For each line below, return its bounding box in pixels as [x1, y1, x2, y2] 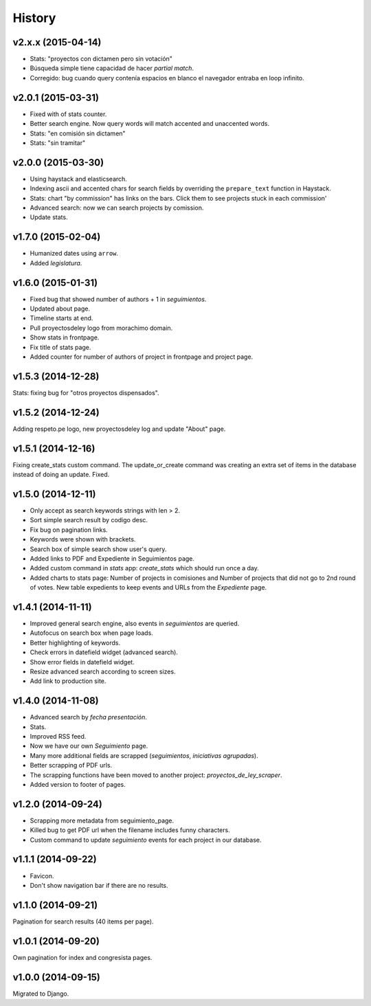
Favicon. [30, 871, 54, 880]
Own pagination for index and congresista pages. [12, 953, 153, 961]
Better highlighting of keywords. [30, 638, 120, 647]
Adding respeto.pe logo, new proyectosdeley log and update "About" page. [12, 425, 226, 433]
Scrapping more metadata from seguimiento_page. [30, 816, 175, 825]
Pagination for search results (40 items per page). [12, 917, 154, 926]
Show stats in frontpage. [30, 333, 100, 342]
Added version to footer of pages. [30, 780, 126, 788]
